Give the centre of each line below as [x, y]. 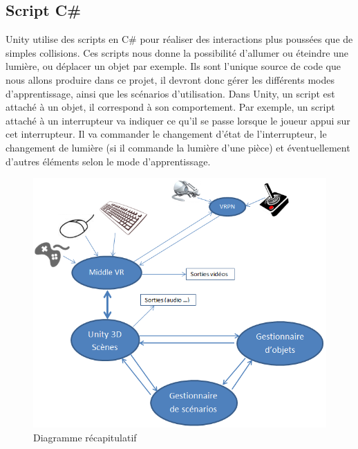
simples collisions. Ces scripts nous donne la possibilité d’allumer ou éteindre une [177, 52]
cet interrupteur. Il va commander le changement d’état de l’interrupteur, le [166, 134]
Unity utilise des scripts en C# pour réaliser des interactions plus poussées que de [179, 39]
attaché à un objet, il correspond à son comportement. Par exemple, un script [170, 107]
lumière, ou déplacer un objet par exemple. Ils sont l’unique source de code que [173, 66]
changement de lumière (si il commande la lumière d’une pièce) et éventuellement [178, 147]
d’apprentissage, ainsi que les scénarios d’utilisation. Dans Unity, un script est [170, 93]
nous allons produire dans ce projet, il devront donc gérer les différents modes [170, 79]
